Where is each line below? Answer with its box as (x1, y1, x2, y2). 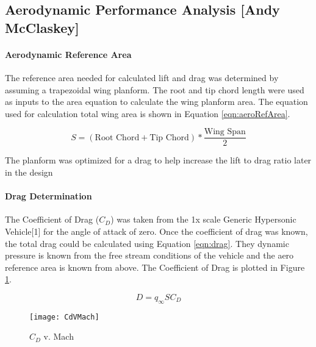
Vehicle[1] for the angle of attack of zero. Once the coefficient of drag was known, (5, 224, 308, 237)
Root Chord (95, 133, 140, 142)
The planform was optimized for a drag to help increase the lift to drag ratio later (5, 154, 312, 166)
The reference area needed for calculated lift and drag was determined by (5, 71, 279, 84)
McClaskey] (5, 18, 79, 37)
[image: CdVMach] (29, 312, 99, 321)
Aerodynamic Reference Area (5, 48, 132, 60)
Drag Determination (5, 190, 92, 202)
